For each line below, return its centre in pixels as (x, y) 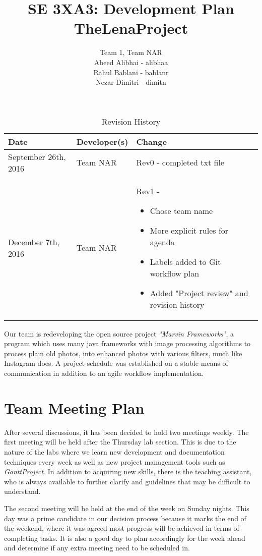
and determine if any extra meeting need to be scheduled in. (97, 548)
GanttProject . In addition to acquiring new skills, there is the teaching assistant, (128, 471)
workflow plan (175, 273)
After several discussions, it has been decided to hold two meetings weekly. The (126, 432)
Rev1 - (148, 191)
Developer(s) (102, 141)
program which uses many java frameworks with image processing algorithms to (127, 343)
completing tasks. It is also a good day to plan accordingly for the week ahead (125, 538)
